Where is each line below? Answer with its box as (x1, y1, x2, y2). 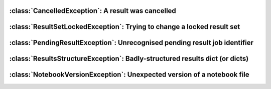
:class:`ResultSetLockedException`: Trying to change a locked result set (9, 22, 240, 31)
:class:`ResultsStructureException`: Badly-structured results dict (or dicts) (9, 54, 249, 63)
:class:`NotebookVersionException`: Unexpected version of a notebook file (9, 70, 249, 79)
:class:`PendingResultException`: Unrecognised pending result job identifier (9, 38, 253, 47)
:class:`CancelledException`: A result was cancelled (9, 6, 177, 15)
